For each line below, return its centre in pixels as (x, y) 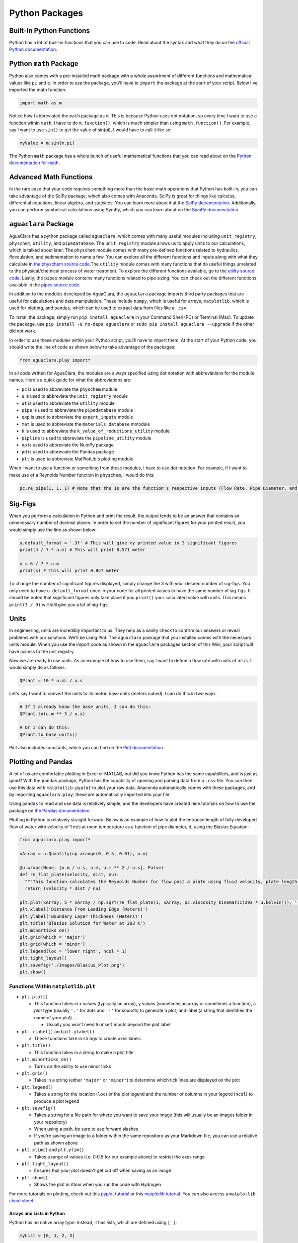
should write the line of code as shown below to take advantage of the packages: (92, 347)
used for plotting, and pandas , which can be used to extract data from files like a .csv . (98, 308)
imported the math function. (38, 90)
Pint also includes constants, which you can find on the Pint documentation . (87, 747)
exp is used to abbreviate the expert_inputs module (77, 417)
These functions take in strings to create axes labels (87, 1038)
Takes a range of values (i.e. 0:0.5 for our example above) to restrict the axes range (119, 1156)
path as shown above (56, 1143)
